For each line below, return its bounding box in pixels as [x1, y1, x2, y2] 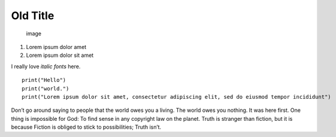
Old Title [11, 9, 55, 22]
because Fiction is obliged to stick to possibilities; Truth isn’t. [11, 123, 162, 131]
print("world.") [22, 85, 69, 92]
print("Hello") [22, 77, 66, 84]
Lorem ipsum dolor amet [26, 43, 87, 50]
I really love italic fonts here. [11, 63, 81, 70]
